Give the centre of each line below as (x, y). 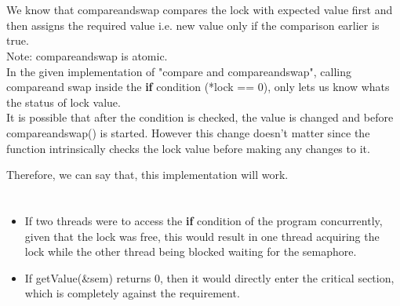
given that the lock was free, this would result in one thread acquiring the (202, 236)
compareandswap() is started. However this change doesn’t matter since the (188, 132)
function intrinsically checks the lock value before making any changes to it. (188, 148)
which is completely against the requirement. (132, 293)
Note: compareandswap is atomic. (87, 55)
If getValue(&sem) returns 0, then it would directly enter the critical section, (209, 277)
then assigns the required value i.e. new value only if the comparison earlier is (193, 25)
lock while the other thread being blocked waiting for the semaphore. (191, 251)
